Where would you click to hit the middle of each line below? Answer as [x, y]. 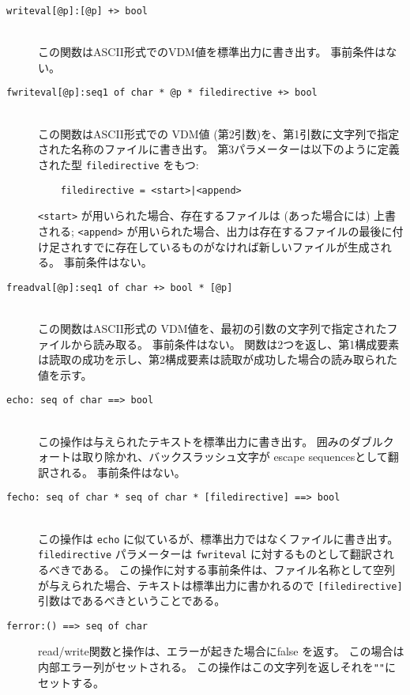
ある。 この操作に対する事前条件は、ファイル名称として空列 [239, 569]
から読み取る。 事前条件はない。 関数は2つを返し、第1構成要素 [235, 344]
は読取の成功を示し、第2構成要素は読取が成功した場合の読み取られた [218, 359]
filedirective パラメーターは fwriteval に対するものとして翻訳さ [211, 554]
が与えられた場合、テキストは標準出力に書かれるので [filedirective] [220, 585]
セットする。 [71, 682]
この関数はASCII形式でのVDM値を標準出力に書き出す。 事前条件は [212, 52]
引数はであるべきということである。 [132, 601]
